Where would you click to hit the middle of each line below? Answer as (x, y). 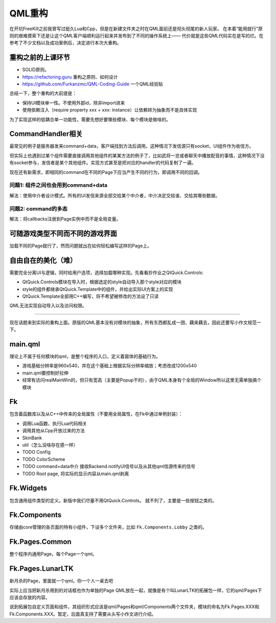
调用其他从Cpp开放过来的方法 (54, 431)
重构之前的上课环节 (40, 58)
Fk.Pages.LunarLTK (41, 569)
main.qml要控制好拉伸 (45, 373)
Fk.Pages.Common (40, 542)
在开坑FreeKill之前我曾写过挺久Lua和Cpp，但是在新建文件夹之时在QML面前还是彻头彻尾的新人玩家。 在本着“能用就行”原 (136, 29)
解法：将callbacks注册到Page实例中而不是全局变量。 (65, 219)
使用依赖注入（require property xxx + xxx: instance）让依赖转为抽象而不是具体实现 (110, 110)
